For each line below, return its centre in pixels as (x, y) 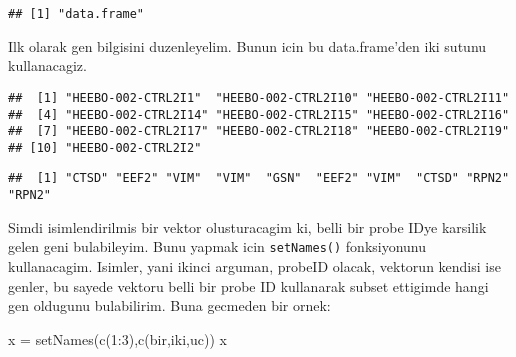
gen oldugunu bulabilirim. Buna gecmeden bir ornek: (169, 305)
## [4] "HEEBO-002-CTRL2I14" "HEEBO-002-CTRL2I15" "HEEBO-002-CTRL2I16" (259, 114)
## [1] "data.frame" (76, 14)
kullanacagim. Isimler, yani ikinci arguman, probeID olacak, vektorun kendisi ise (254, 266)
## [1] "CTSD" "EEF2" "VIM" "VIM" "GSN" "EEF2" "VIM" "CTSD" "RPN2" (259, 178)
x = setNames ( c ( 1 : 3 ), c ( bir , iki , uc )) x (117, 338)
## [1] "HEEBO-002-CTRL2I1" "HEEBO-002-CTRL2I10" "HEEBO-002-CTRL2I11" (259, 97)
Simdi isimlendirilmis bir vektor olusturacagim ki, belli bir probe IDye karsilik (247, 226)
